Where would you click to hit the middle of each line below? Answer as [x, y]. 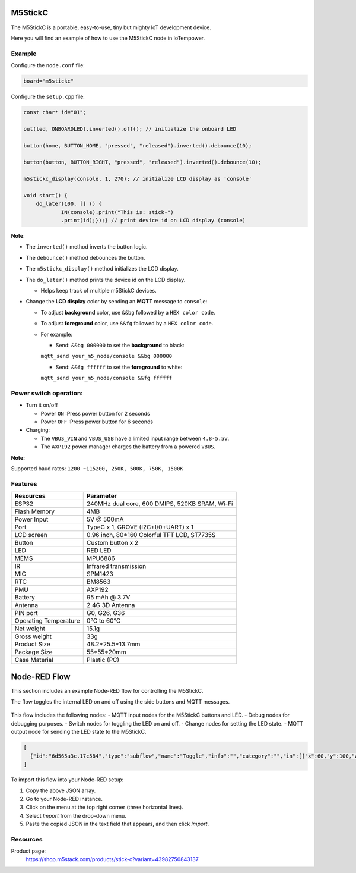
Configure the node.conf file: [48, 65]
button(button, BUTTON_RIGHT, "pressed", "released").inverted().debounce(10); [142, 162]
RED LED [99, 551]
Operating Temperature [47, 621]
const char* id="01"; [55, 112]
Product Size [32, 644]
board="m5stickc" [49, 81]
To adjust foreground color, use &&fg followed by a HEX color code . [127, 324]
